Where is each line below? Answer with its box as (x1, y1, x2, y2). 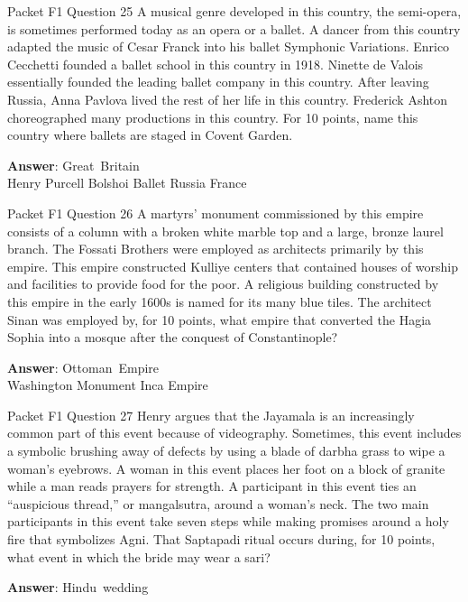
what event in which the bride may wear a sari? (7, 547, 271, 566)
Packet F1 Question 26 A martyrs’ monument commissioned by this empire (7, 203, 424, 222)
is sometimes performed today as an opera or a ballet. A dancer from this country (7, 19, 461, 38)
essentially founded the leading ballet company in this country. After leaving (7, 72, 429, 91)
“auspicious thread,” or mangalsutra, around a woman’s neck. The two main (7, 494, 429, 513)
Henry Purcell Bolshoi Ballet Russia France (7, 173, 247, 192)
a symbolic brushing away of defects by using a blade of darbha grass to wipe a (7, 441, 445, 460)
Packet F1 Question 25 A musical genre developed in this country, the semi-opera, (7, 2, 462, 20)
